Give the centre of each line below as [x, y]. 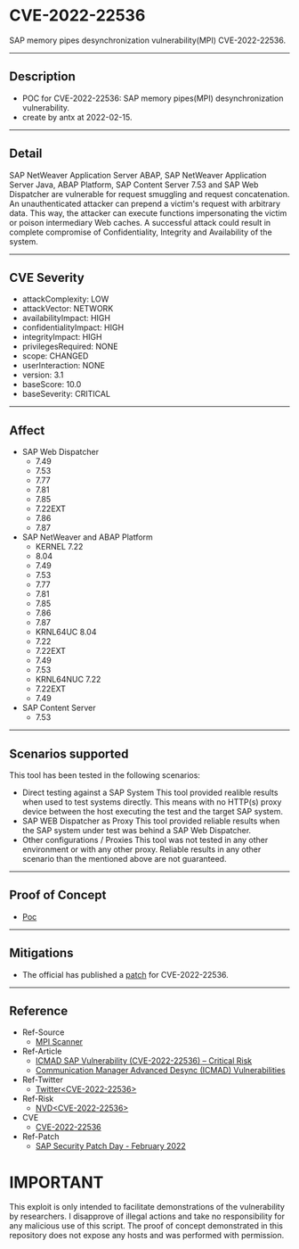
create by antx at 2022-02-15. [77, 117]
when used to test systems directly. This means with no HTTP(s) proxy [152, 802]
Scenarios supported [69, 753]
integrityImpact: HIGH [62, 337]
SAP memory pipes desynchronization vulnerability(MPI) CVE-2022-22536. [148, 40]
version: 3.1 [43, 375]
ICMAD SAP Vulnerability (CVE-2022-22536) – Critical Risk [144, 1061]
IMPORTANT [57, 1182]
